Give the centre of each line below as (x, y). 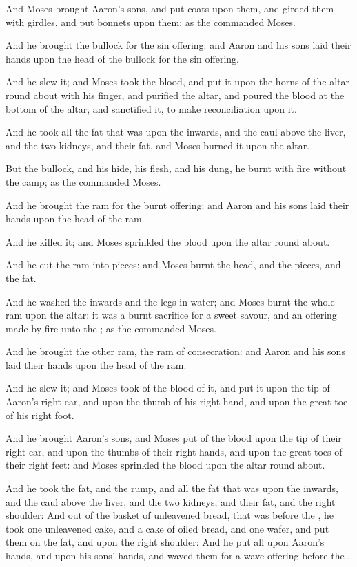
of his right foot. (40, 415)
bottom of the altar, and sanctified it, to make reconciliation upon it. (151, 108)
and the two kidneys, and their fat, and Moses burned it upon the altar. (158, 145)
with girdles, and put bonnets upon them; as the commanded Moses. (151, 22)
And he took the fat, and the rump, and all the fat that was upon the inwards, (172, 488)
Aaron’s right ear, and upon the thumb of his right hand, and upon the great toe (177, 402)
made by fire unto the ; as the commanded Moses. (111, 328)
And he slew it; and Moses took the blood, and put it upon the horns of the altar (177, 82)
